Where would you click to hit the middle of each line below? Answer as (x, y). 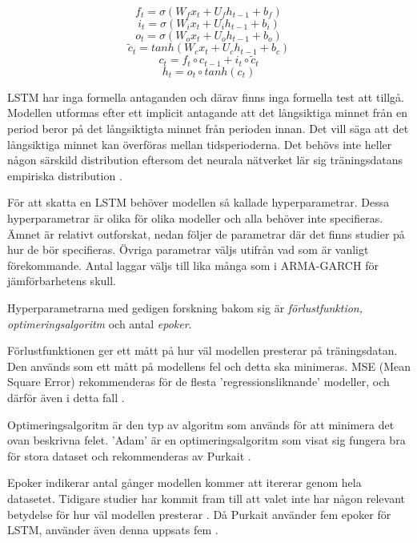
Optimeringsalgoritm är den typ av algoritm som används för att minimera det (201, 424)
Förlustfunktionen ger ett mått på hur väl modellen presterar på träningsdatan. (202, 350)
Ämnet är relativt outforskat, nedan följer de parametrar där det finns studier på (206, 233)
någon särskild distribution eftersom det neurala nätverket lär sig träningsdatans (205, 160)
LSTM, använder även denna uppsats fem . (113, 530)
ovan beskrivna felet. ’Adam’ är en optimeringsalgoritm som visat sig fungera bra (206, 440)
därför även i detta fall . (66, 397)
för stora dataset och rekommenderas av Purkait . (129, 455)
